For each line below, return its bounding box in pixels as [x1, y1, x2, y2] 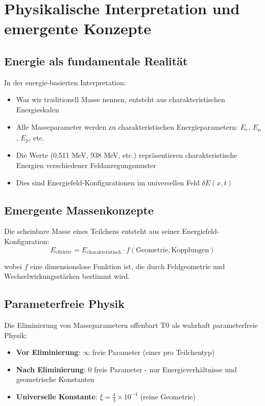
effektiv [55, 250, 72, 255]
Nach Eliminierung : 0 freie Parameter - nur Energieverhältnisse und [16, 364, 237, 374]
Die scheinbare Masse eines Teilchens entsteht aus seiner [4, 226, 180, 236]
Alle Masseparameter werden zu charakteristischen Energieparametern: [16, 121, 238, 132]
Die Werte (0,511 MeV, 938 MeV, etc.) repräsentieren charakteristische [16, 150, 237, 160]
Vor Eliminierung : [16, 347, 81, 357]
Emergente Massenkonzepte [4, 202, 154, 218]
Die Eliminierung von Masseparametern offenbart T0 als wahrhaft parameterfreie [4, 320, 258, 330]
